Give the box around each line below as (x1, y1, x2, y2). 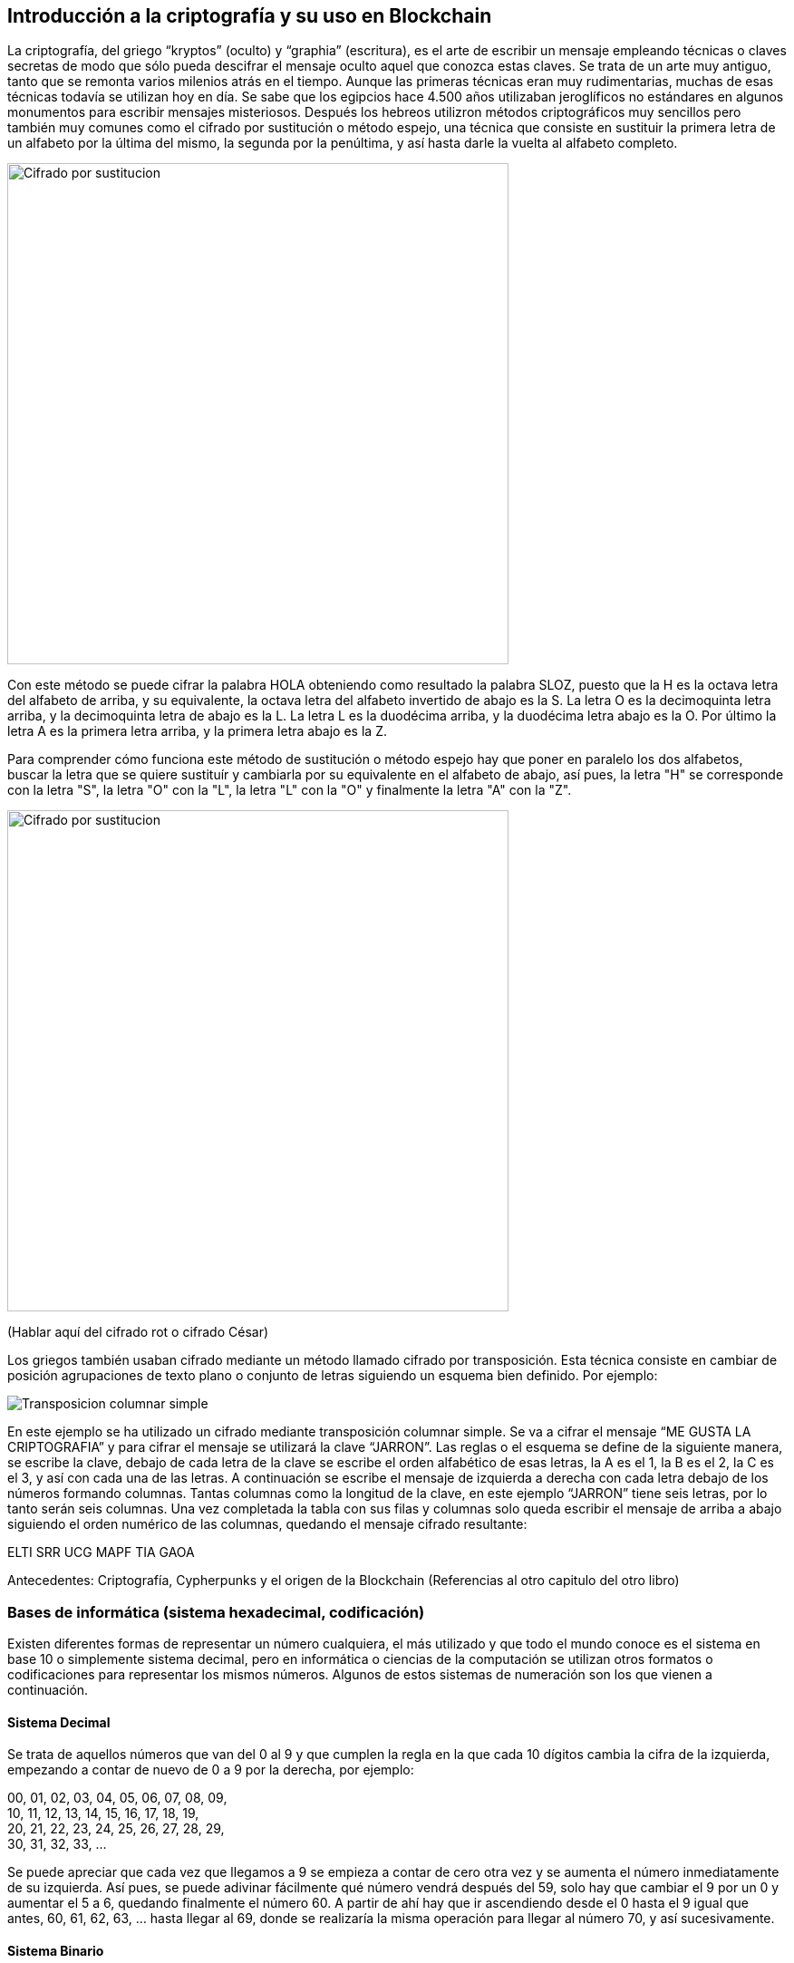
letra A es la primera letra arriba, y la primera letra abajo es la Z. (7, 723, 387, 740)
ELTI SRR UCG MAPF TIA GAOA (7, 1544, 195, 1561)
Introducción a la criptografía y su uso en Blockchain (7, 5, 492, 27)
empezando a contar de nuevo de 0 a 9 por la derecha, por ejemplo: (7, 1762, 414, 1778)
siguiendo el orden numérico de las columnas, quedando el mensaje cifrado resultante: (7, 1516, 528, 1533)
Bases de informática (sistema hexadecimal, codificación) (7, 1602, 425, 1621)
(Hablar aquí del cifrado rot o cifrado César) (7, 1324, 269, 1340)
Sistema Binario (7, 1943, 104, 1958)
